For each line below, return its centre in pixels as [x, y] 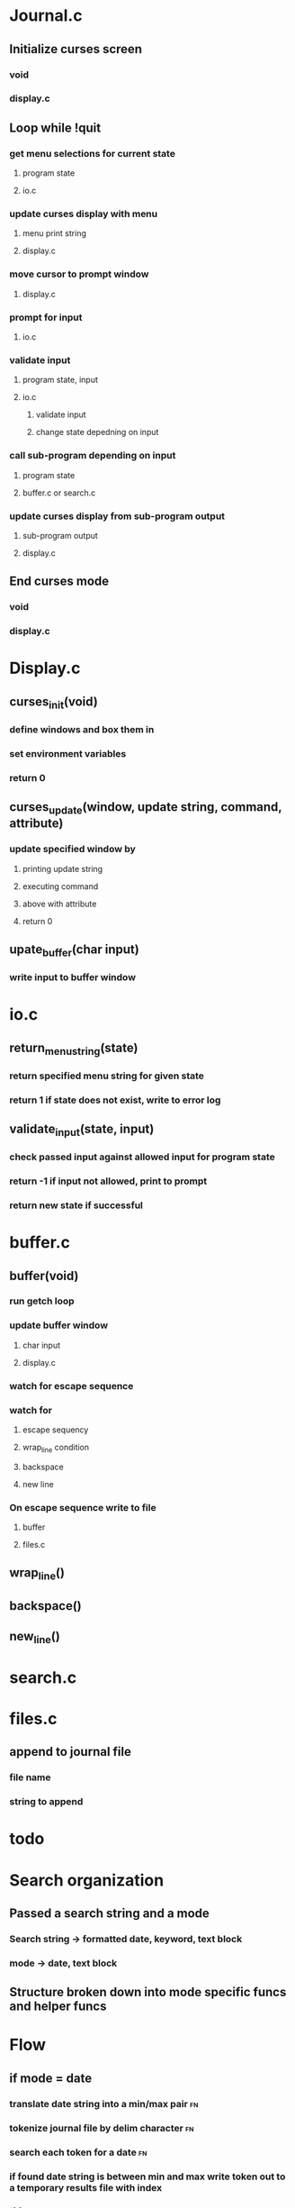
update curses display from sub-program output [117, 516]
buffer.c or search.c [59, 493]
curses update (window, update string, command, [146, 808]
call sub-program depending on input [93, 456]
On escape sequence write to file [83, 1507]
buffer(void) [44, 1276]
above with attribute [59, 904]
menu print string [54, 233]
